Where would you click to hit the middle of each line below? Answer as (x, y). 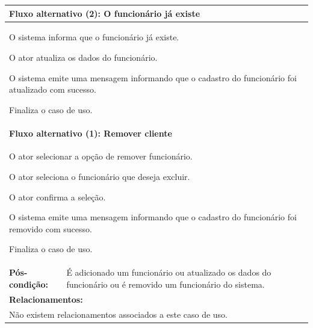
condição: (29, 284)
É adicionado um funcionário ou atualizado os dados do (169, 272)
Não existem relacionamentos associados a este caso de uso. (119, 314)
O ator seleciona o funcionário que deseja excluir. (100, 176)
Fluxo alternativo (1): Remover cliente (91, 133)
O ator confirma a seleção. (57, 196)
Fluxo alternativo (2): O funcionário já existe (105, 13)
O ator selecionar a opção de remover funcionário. (101, 156)
